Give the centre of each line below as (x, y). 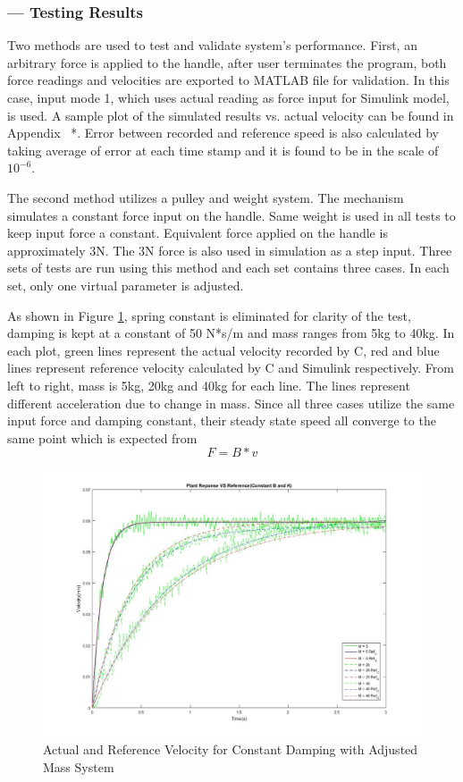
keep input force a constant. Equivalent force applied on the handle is (198, 233)
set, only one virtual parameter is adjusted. (126, 285)
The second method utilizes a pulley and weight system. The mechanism (206, 197)
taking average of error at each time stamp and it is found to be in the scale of (223, 150)
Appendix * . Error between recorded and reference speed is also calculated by (223, 133)
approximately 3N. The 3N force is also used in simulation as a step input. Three (230, 250)
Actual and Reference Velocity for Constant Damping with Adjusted (231, 749)
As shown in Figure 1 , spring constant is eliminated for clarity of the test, (209, 315)
